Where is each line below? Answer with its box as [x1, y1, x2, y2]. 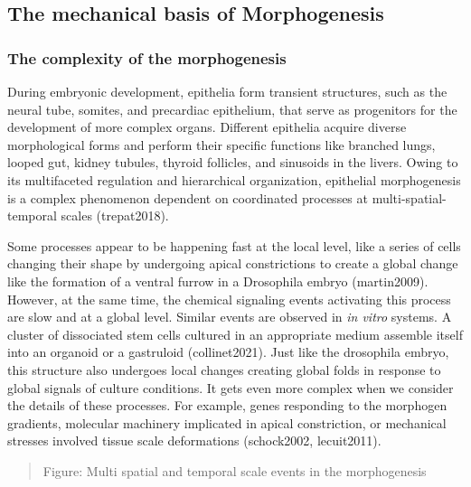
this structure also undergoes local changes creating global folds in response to [7, 360, 441, 379]
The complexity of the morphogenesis [7, 46, 287, 69]
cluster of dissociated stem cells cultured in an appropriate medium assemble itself [7, 324, 463, 343]
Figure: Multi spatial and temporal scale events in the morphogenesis [42, 461, 427, 480]
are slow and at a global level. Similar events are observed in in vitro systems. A [7, 307, 452, 326]
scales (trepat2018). [61, 206, 169, 225]
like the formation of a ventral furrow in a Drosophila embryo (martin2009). [7, 271, 429, 290]
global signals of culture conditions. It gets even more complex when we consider [7, 378, 454, 397]
